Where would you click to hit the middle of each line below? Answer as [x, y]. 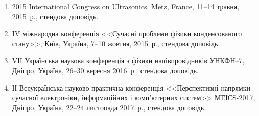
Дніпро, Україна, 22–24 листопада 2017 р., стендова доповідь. [109, 107]
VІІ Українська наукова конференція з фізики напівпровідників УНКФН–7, [128, 60]
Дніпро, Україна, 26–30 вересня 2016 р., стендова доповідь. [105, 70]
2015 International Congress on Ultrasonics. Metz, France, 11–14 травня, [126, 6]
